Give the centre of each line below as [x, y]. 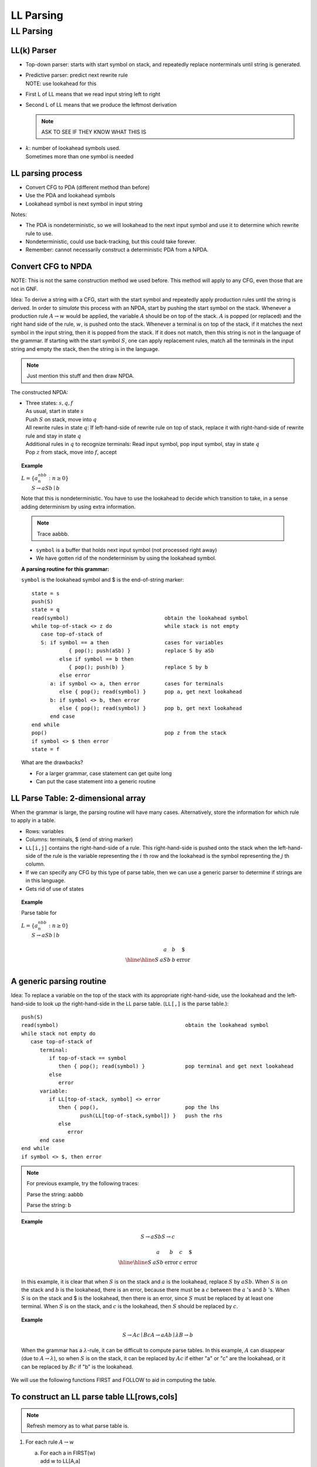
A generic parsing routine [59, 981]
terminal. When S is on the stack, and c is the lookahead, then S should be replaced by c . [130, 1306]
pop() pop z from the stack [129, 733]
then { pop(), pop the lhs [139, 1107]
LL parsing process [47, 173]
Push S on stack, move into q [61, 419]
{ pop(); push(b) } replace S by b [138, 667]
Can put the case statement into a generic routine [96, 782]
